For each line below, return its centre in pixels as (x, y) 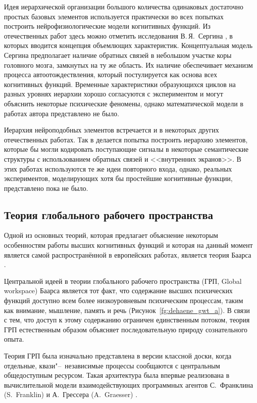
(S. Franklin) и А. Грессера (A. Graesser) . (71, 394)
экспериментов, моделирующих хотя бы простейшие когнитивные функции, (118, 178)
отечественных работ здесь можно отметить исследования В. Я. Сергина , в (118, 35)
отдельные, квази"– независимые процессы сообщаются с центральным (112, 365)
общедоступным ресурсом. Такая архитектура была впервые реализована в (117, 375)
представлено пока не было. (46, 188)
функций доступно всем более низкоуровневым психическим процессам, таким (124, 300)
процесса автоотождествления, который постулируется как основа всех (111, 74)
